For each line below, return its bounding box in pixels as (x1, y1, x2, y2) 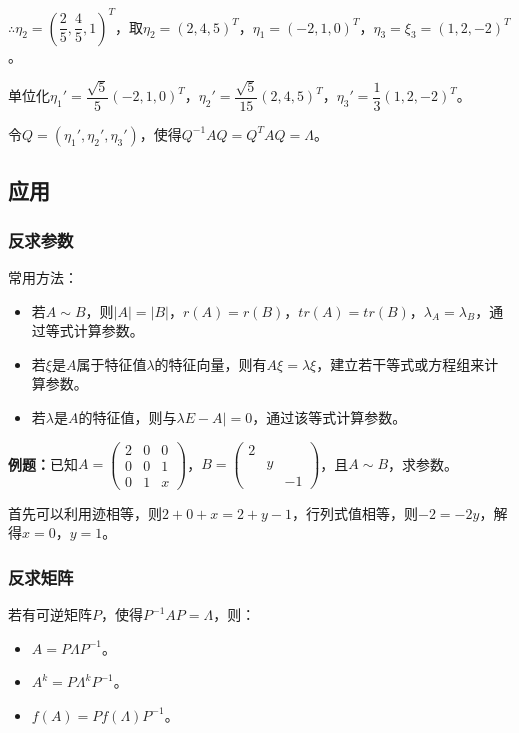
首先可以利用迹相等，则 (8, 502, 162, 523)
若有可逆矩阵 (8, 604, 92, 625)
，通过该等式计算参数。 (252, 406, 407, 427)
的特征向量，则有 (154, 353, 267, 374)
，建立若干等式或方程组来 (316, 353, 485, 374)
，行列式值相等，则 (292, 502, 419, 523)
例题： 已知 (8, 453, 78, 474)
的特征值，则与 (78, 406, 177, 427)
